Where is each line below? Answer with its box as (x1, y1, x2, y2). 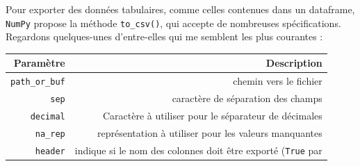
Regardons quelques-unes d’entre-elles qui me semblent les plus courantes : (6, 29, 323, 44)
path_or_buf (10, 77, 65, 88)
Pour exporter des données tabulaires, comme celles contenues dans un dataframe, (6, 2, 355, 16)
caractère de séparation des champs (172, 91, 322, 106)
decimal (30, 112, 65, 122)
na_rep (35, 128, 65, 139)
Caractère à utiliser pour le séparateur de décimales (102, 108, 322, 123)
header (35, 146, 65, 156)
